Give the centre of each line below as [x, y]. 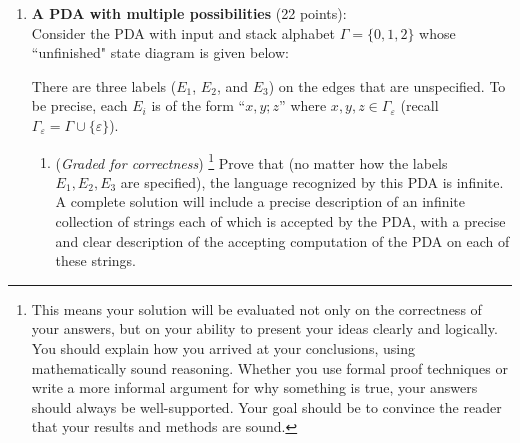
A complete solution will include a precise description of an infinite [260, 201]
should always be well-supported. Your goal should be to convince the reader [266, 406]
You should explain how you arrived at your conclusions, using [223, 347]
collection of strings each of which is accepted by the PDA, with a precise [280, 221]
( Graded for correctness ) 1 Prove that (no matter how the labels [251, 161]
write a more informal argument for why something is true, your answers [254, 387]
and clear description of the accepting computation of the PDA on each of [282, 240]
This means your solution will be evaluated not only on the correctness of [256, 308]
